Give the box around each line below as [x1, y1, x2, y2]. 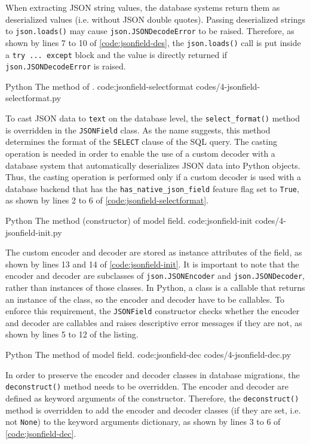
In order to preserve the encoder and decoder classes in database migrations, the [5, 368, 300, 381]
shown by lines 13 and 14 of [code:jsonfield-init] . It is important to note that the [5, 257, 299, 270]
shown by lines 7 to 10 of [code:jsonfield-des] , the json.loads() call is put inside [5, 36, 301, 48]
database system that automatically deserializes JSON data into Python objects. [5, 159, 300, 171]
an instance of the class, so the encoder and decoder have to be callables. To [5, 293, 285, 305]
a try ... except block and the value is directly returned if [5, 48, 228, 60]
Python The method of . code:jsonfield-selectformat [5, 80, 194, 92]
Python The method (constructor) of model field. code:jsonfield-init [5, 214, 253, 226]
